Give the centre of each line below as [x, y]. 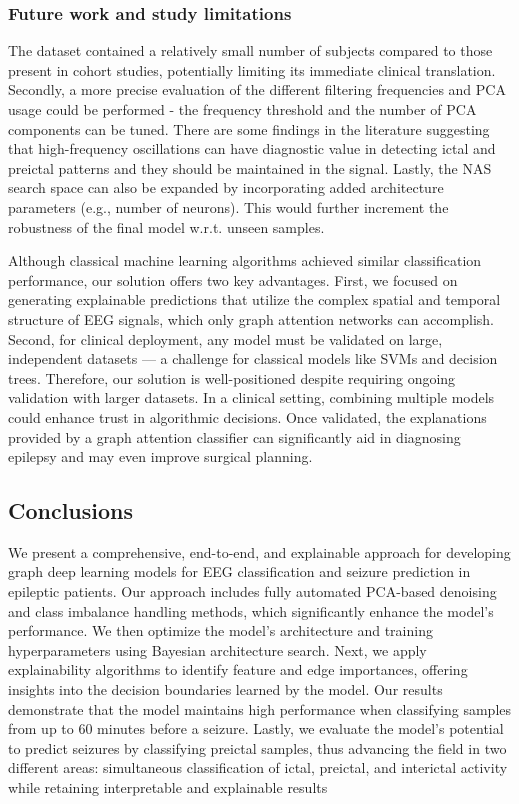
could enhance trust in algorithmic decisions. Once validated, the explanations [247, 416]
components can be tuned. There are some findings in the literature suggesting [249, 128]
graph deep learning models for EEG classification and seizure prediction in [239, 571]
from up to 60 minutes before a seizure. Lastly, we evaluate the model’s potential [256, 728]
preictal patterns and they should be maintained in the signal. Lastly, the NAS [250, 167]
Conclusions [71, 510]
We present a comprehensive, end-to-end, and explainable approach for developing [259, 551]
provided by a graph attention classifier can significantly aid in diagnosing [234, 436]
